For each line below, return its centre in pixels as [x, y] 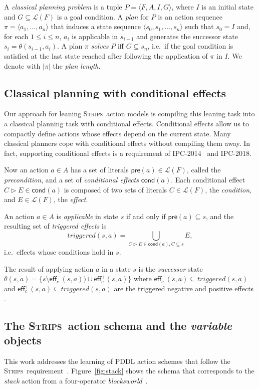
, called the [204, 170]
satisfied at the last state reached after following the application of [106, 55]
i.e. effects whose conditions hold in [59, 252]
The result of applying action [49, 268]
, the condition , [228, 189]
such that [199, 26]
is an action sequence [190, 16]
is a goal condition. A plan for [103, 16]
